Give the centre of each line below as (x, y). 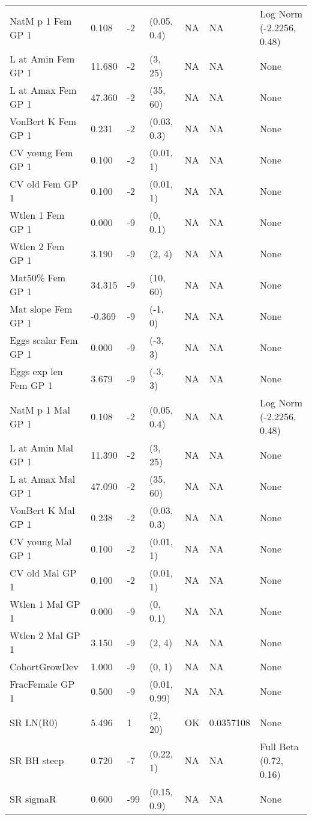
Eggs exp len (36, 371)
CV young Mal (41, 541)
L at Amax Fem (43, 90)
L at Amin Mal (42, 448)
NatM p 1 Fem (41, 20)
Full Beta (279, 746)
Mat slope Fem (41, 309)
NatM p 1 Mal (40, 409)
